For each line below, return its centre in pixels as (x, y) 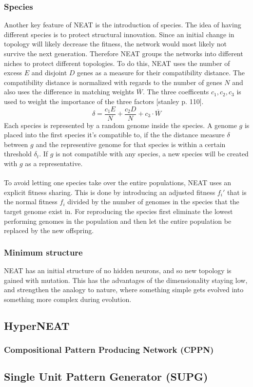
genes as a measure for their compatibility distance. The (161, 73)
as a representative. (54, 163)
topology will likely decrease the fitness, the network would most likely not (115, 44)
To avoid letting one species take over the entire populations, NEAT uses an (118, 183)
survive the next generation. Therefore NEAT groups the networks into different (124, 53)
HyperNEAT (37, 325)
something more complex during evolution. (68, 299)
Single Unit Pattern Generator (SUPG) (106, 376)
